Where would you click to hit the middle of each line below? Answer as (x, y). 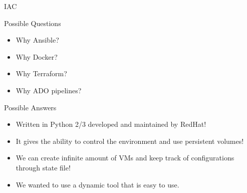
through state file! (43, 167)
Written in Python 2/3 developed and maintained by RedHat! (111, 124)
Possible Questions (33, 23)
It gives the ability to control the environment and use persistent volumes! (130, 141)
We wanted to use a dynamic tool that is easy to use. (97, 184)
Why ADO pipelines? (49, 90)
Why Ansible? (37, 40)
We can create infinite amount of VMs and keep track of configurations (125, 158)
